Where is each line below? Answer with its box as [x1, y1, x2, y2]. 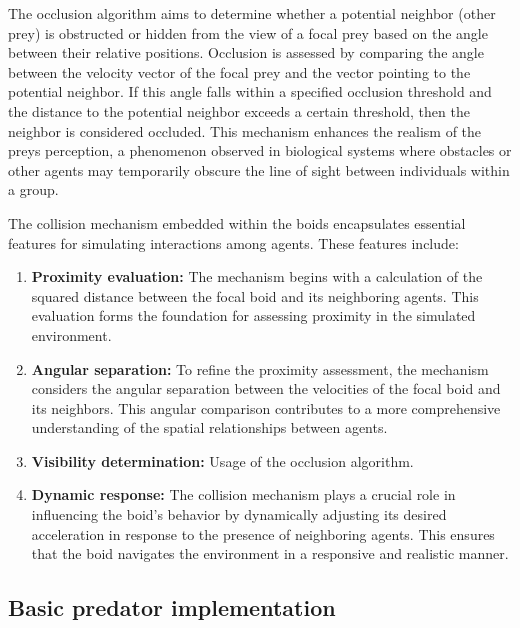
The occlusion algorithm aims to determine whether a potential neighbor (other [8, 3, 496, 23]
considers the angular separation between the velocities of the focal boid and [31, 378, 501, 399]
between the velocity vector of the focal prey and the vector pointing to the [8, 61, 471, 82]
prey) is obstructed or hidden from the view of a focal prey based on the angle [8, 22, 488, 43]
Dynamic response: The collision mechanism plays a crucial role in [31, 484, 456, 505]
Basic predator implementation [8, 592, 336, 623]
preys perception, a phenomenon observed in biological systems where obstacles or [8, 140, 512, 161]
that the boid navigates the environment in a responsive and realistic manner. [31, 543, 509, 564]
